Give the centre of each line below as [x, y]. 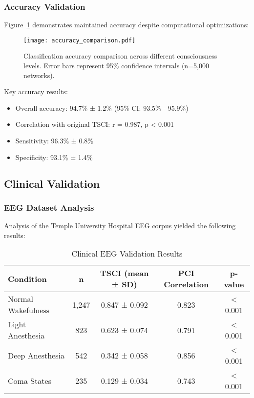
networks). [39, 75]
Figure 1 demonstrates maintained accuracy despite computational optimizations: [127, 25]
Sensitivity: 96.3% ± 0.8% [54, 141]
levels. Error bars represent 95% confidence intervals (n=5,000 [116, 66]
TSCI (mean [124, 273]
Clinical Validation [52, 183]
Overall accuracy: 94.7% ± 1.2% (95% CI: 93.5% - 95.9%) [102, 108]
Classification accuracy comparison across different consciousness [120, 56]
